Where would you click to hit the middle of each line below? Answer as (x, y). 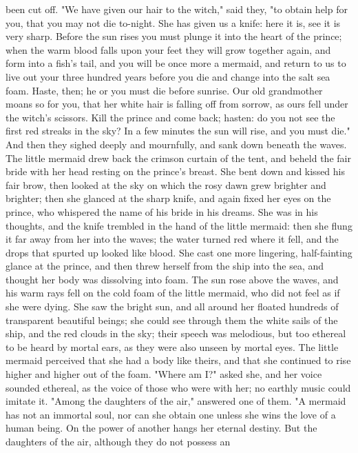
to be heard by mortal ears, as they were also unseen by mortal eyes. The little (172, 346)
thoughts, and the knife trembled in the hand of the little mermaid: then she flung (179, 225)
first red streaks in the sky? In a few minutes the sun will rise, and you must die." (178, 131)
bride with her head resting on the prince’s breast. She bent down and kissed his (176, 171)
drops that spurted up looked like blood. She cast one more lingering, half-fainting (179, 252)
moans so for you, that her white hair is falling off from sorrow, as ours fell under (177, 104)
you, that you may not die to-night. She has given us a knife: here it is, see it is (173, 22)
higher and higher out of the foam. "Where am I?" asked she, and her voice (164, 374)
